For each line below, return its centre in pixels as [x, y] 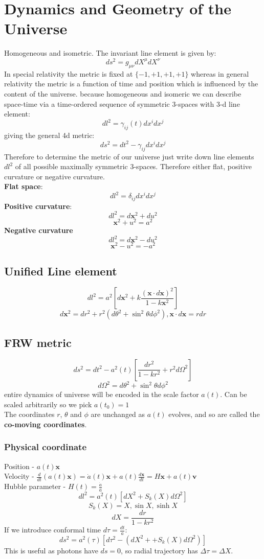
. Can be [234, 394]
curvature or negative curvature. [54, 176]
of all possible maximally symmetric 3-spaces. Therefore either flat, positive [134, 166]
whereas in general [220, 73]
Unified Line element [61, 271]
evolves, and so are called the [214, 414]
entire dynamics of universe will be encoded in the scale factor [102, 394]
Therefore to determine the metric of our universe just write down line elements [129, 156]
